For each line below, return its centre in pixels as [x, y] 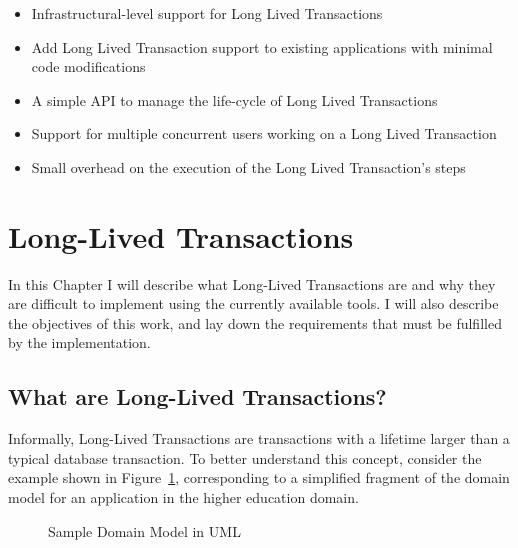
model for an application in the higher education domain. [183, 497]
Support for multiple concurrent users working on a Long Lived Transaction [264, 133]
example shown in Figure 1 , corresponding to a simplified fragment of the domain [259, 477]
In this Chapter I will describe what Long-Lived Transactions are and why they [252, 283]
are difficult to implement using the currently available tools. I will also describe [253, 303]
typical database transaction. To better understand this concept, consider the [245, 457]
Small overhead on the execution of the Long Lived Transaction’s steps [248, 166]
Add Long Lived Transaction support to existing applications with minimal [262, 46]
